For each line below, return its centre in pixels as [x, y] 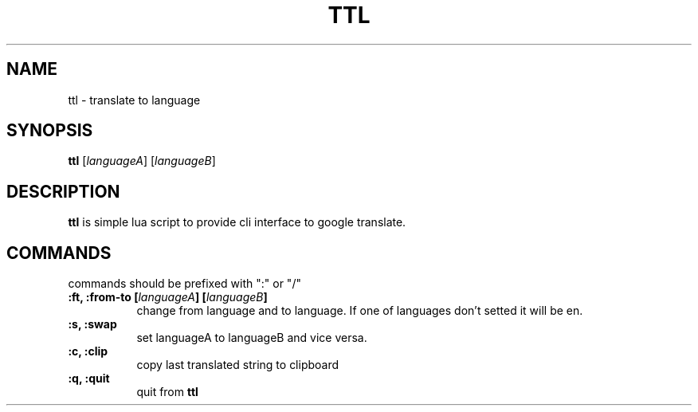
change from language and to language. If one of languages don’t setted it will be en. [360, 311]
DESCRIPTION [63, 191]
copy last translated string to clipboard [238, 365]
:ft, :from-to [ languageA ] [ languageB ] [168, 297]
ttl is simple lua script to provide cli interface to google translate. [237, 222]
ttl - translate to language [134, 100]
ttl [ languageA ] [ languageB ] [142, 161]
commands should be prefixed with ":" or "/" [184, 284]
